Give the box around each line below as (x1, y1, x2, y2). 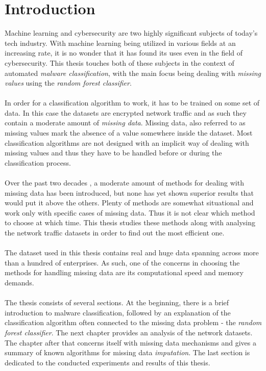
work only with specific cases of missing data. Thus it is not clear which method (5, 207, 255, 218)
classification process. (5, 157, 71, 168)
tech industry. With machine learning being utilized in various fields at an (5, 37, 236, 48)
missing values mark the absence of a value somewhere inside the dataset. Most (5, 127, 253, 138)
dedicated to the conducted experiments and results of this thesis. (5, 357, 210, 367)
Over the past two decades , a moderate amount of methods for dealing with (5, 177, 244, 188)
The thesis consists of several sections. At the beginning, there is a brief (5, 297, 229, 308)
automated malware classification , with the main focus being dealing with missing (5, 67, 261, 78)
